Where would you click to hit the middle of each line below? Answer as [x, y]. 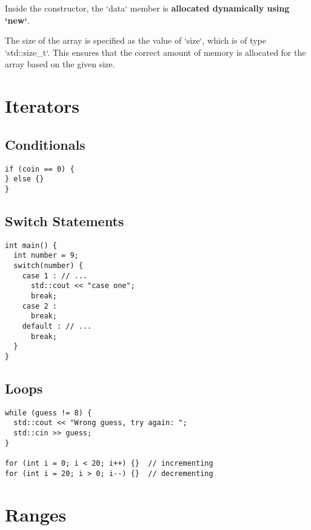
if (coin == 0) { [40, 169]
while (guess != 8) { [48, 413]
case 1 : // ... [55, 276]
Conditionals [45, 144]
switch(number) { [48, 266]
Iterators [42, 106]
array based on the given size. [60, 64]
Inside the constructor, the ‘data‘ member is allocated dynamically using [147, 8]
